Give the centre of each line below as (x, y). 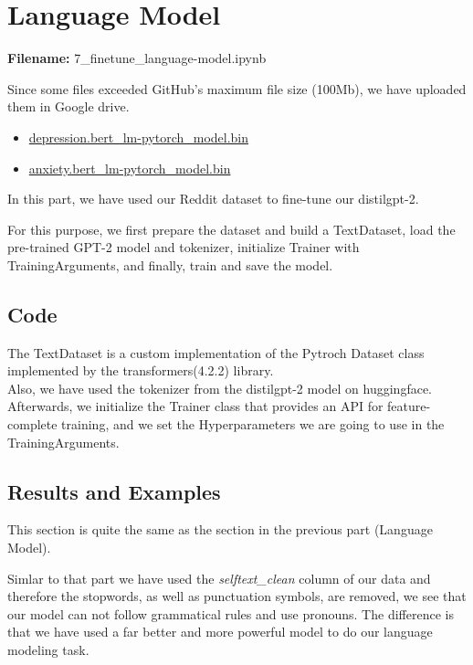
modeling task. (48, 649)
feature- (409, 406)
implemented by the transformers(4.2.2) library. (141, 370)
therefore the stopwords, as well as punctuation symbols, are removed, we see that (237, 596)
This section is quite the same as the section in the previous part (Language (220, 529)
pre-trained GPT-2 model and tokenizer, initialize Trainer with (184, 247)
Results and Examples (114, 491)
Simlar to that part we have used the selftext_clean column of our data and (219, 578)
